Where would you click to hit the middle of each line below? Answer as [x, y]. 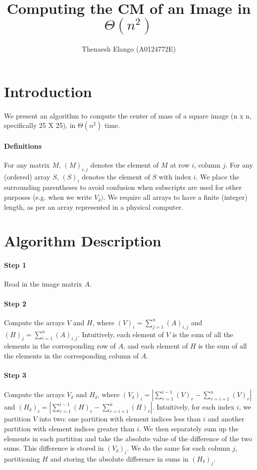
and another [226, 419]
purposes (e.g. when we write [48, 197]
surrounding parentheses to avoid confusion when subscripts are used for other [123, 187]
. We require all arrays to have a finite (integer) [175, 197]
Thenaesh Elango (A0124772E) [129, 49]
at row [180, 164]
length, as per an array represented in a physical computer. [94, 206]
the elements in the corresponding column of [72, 356]
